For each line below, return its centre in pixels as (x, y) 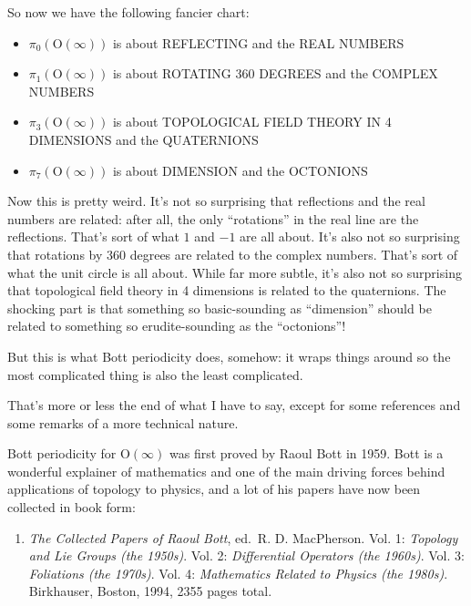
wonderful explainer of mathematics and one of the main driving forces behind (226, 471)
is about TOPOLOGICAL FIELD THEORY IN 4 (252, 122)
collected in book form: (72, 507)
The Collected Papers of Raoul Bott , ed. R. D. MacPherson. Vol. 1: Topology (243, 537)
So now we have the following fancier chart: (128, 12)
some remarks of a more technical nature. (123, 422)
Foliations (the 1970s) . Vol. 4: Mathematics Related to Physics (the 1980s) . (238, 573)
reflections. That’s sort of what (93, 236)
